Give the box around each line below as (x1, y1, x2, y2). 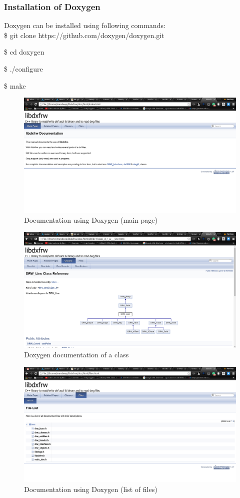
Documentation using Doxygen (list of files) (24, 484, 157, 494)
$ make (4, 80, 26, 91)
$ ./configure (4, 64, 43, 74)
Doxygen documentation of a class (24, 349, 129, 360)
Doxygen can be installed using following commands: (4, 20, 165, 31)
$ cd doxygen (4, 47, 44, 57)
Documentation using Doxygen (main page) (24, 215, 157, 225)
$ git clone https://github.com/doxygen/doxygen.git (4, 30, 164, 40)
